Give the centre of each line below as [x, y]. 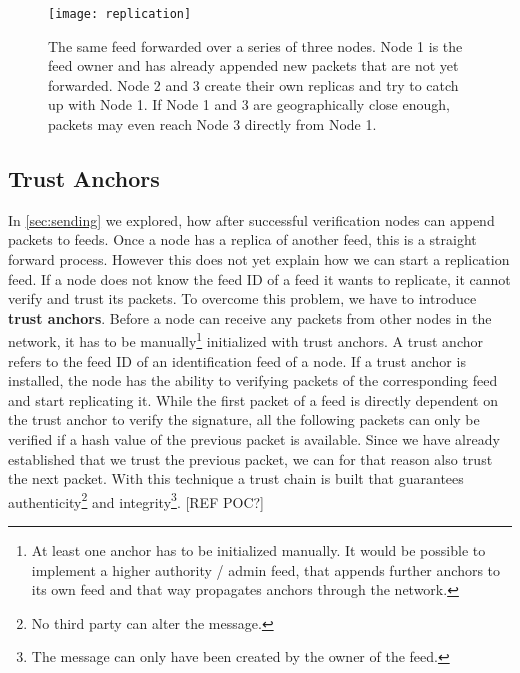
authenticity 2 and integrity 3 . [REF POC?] [136, 500]
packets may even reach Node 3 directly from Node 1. [212, 124]
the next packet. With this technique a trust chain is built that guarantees [236, 478]
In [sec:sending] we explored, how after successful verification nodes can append [251, 219]
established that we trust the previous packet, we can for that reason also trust [250, 458]
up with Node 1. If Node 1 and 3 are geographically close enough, [249, 104]
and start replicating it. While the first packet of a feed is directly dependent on [253, 399]
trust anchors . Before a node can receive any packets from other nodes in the [250, 317]
